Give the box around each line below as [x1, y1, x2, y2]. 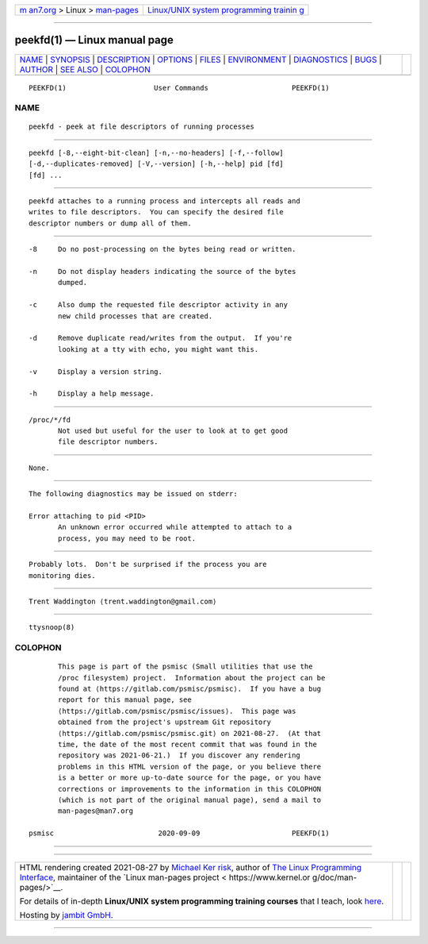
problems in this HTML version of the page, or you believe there [58, 762, 322, 771]
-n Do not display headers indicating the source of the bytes [29, 267, 296, 275]
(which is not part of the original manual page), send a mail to [58, 796, 322, 804]
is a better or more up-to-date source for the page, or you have [58, 773, 322, 782]
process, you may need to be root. [58, 534, 197, 543]
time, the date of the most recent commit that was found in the [58, 740, 317, 749]
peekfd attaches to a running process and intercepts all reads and [29, 197, 300, 206]
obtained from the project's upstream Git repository [58, 718, 271, 726]
